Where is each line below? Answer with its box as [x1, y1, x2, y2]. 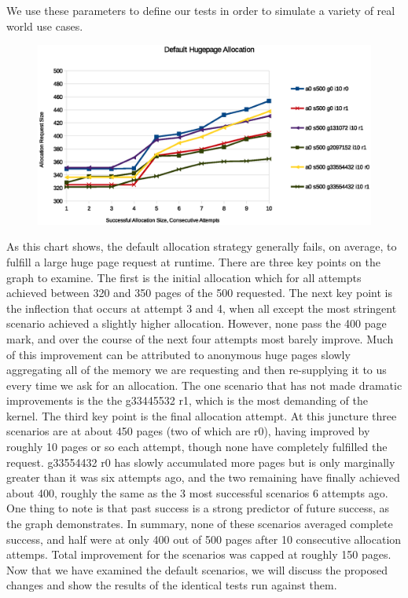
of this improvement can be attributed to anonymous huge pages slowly [6, 346, 351, 362]
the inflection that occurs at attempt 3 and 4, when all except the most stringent [6, 299, 397, 316]
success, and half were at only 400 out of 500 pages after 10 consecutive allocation [6, 530, 402, 547]
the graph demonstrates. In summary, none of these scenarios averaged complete [6, 515, 393, 532]
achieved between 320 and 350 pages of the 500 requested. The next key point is [6, 284, 392, 301]
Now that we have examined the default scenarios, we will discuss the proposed [6, 561, 388, 578]
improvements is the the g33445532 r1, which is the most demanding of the [6, 392, 369, 409]
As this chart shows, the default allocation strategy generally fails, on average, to [6, 238, 397, 255]
